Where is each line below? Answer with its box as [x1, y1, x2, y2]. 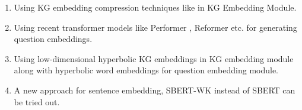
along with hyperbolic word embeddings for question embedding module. [14, 64, 279, 76]
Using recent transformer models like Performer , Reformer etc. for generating [14, 21, 297, 33]
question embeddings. [14, 33, 93, 45]
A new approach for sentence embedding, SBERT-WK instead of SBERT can [14, 83, 295, 96]
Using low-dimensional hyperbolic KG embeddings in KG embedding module [14, 52, 294, 64]
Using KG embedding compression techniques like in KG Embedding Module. [14, 1, 297, 13]
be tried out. [14, 95, 60, 108]
